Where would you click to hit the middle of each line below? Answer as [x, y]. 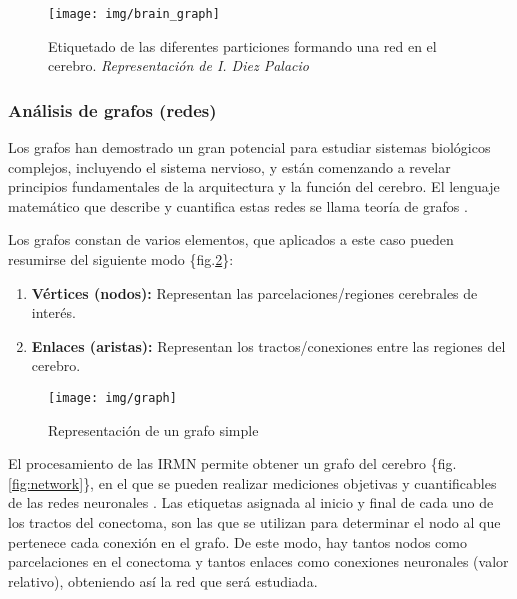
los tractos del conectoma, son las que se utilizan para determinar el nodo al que [254, 522]
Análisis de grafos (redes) [112, 109]
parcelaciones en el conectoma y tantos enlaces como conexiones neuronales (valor [258, 561]
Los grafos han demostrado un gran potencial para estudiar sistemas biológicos [249, 147]
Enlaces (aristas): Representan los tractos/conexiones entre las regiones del [268, 345]
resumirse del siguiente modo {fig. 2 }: [121, 259]
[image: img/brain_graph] [134, 14]
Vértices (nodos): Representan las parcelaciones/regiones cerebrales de [254, 292]
